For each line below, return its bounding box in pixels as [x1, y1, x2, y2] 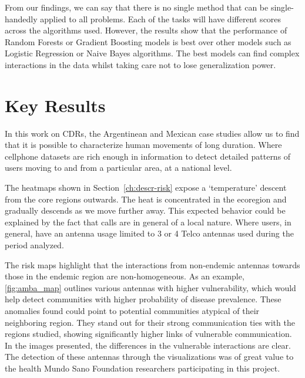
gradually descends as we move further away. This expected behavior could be [5, 204, 286, 217]
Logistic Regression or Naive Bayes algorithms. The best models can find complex [5, 47, 300, 59]
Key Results [5, 93, 106, 117]
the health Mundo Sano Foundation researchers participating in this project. [5, 362, 280, 374]
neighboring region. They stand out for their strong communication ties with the [5, 316, 295, 328]
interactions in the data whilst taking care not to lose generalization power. [5, 58, 276, 70]
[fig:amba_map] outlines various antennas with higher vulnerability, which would [5, 281, 296, 293]
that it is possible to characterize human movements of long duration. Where [5, 139, 282, 151]
